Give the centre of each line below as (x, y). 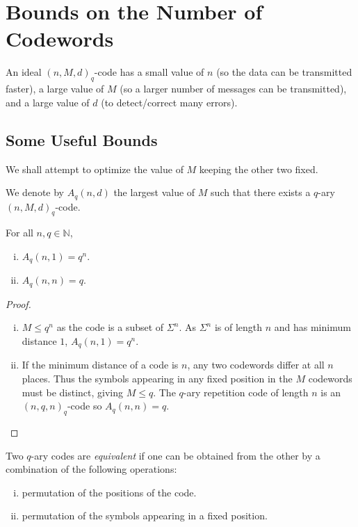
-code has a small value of (149, 72)
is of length (238, 327)
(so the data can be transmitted (284, 72)
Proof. (18, 303)
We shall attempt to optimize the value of (95, 169)
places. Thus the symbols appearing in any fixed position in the (157, 379)
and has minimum (312, 327)
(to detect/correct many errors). (169, 102)
